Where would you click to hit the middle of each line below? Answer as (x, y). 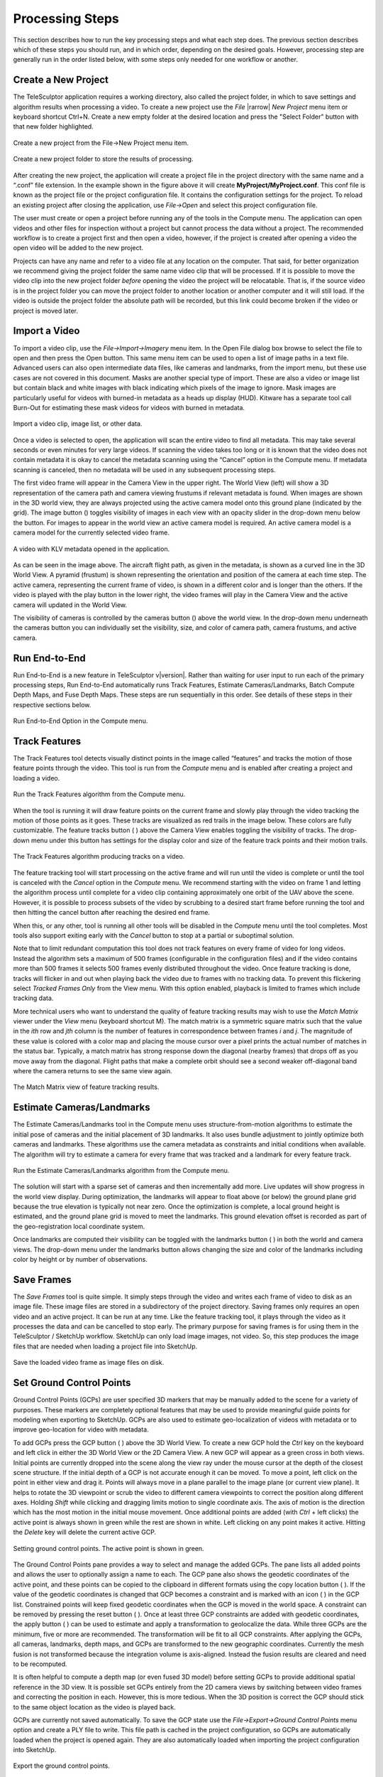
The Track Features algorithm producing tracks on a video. (99, 857)
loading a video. (37, 778)
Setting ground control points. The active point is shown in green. (109, 1548)
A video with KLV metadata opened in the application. (91, 549)
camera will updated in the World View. (70, 605)
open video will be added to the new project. (78, 248)
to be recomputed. (40, 1664)
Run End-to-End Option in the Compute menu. (81, 721)
